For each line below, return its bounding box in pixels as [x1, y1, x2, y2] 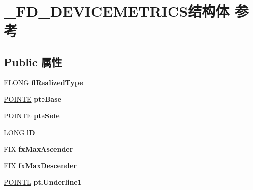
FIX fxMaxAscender [4, 144, 73, 154]
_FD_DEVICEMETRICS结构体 [4, 1, 230, 21]
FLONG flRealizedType [4, 77, 83, 87]
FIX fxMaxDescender [4, 160, 77, 170]
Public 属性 [4, 54, 62, 69]
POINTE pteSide [4, 110, 60, 120]
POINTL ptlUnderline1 [4, 177, 82, 187]
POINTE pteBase [4, 94, 61, 104]
